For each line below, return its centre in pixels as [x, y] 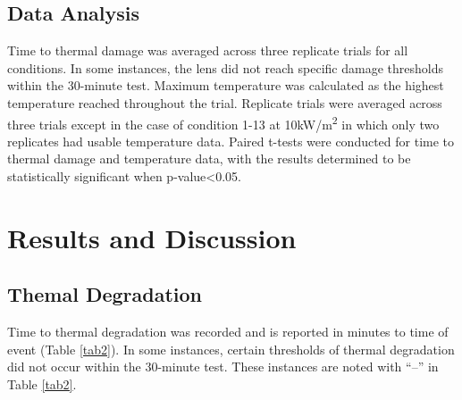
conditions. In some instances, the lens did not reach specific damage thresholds [225, 67]
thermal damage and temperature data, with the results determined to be [209, 158]
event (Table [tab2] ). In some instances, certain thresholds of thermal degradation [231, 349]
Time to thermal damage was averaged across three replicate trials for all [208, 50]
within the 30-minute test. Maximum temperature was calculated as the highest [226, 85]
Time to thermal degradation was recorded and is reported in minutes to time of [228, 332]
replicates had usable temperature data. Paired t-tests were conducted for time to [231, 141]
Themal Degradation [105, 294]
